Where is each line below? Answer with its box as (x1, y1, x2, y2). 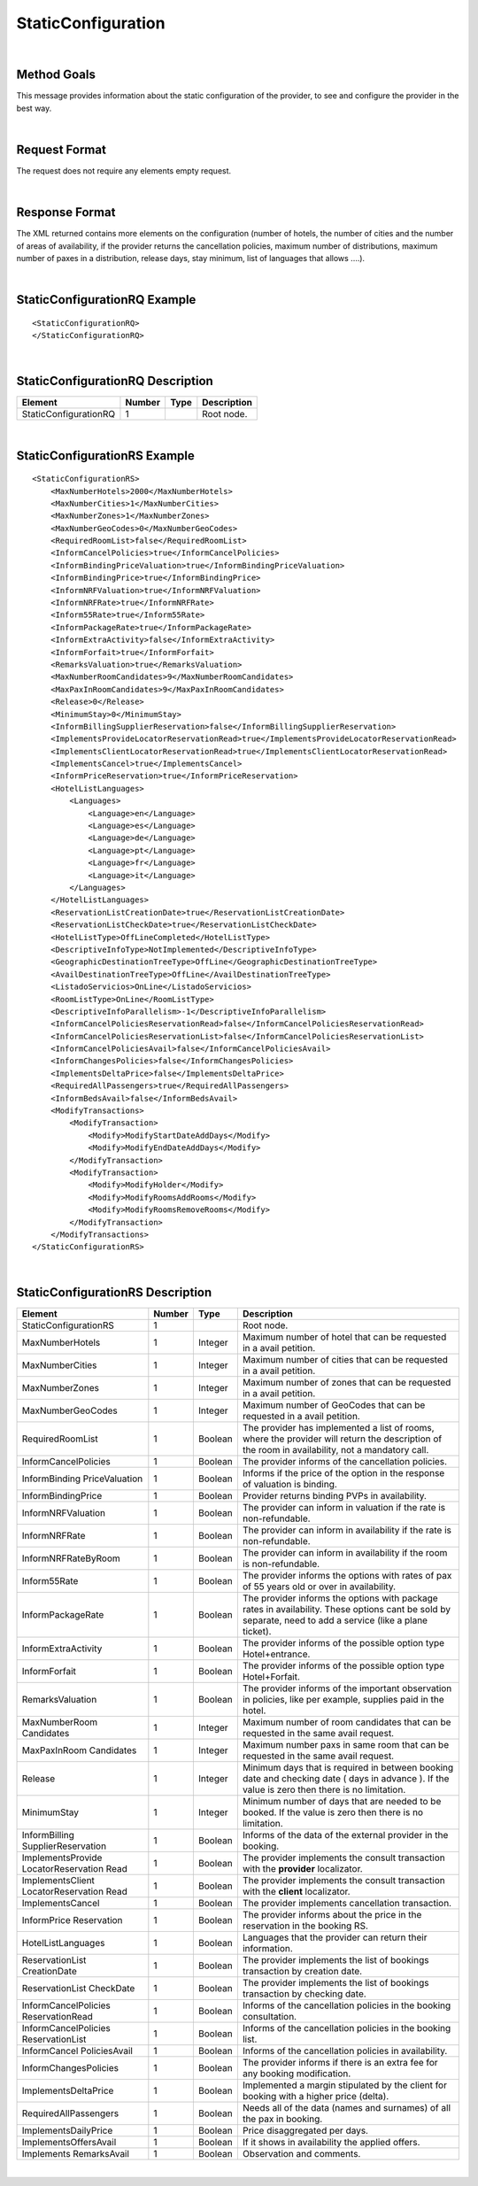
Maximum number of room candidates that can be (242, 1716, 451, 1728)
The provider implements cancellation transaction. (242, 1896, 451, 1909)
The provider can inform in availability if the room (242, 1546, 448, 1558)
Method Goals (16, 67, 96, 82)
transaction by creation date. (242, 1965, 363, 1977)
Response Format (16, 205, 116, 220)
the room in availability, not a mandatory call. (242, 1443, 429, 1456)
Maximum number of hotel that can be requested (242, 1331, 447, 1343)
